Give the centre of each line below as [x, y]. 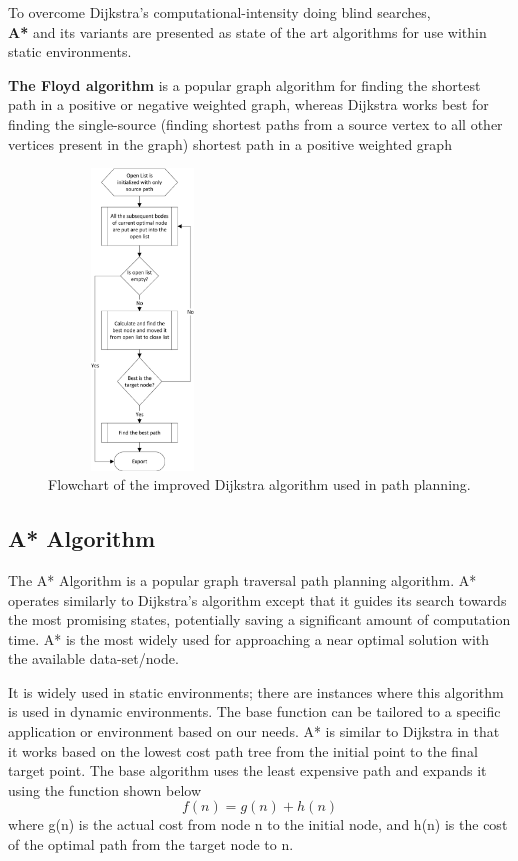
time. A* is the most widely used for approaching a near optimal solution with [249, 638]
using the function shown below [105, 789]
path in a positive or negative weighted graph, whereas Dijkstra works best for [248, 104]
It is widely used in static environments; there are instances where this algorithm [256, 691]
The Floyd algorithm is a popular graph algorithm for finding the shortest [244, 84]
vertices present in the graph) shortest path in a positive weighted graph [230, 143]
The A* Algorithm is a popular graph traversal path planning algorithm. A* [242, 579]
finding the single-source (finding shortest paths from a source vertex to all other [255, 123]
